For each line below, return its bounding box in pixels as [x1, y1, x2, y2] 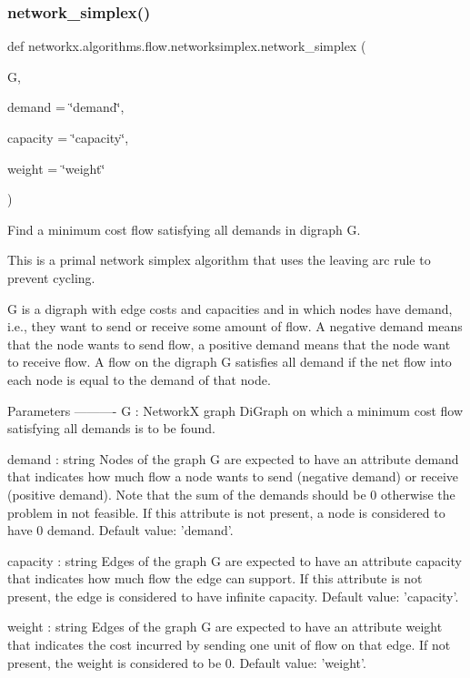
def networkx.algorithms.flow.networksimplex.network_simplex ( [7, 36, 366, 56]
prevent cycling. [7, 268, 95, 287]
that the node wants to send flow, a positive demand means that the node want [7, 334, 451, 353]
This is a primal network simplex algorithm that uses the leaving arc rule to [7, 250, 431, 269]
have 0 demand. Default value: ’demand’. [7, 521, 234, 540]
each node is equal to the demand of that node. [7, 369, 271, 389]
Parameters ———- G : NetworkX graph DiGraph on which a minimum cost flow [7, 400, 464, 420]
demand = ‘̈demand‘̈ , [7, 97, 125, 116]
